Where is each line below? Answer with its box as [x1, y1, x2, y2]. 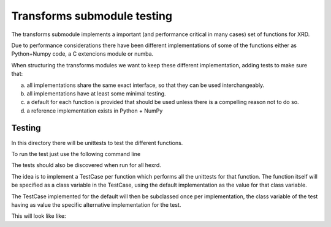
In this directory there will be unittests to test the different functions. [11, 139, 183, 146]
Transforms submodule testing [11, 9, 173, 23]
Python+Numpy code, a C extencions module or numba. [11, 50, 154, 58]
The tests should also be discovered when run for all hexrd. [11, 162, 162, 169]
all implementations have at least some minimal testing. [26, 89, 166, 97]
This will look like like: [11, 212, 66, 220]
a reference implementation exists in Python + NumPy [26, 107, 163, 114]
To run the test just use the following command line [11, 150, 141, 157]
